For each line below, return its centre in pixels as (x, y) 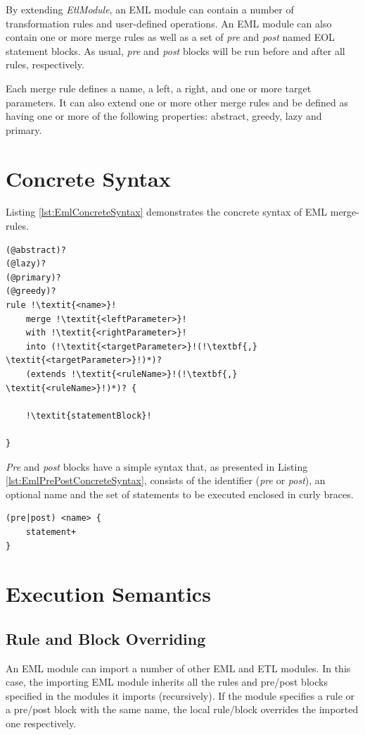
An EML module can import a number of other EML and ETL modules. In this (178, 668)
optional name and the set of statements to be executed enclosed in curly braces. (180, 494)
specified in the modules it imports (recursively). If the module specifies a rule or (180, 695)
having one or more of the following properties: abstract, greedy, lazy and (164, 116)
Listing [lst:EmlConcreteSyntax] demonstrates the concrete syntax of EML (167, 212)
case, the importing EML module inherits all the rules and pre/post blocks (167, 682)
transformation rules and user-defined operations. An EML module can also (169, 23)
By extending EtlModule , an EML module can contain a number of (150, 9)
